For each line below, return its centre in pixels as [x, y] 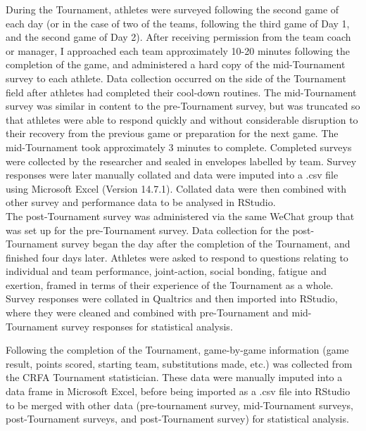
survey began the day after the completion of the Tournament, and [206, 244]
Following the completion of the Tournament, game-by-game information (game [177, 350]
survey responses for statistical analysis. [147, 326]
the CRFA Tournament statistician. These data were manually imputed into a [174, 377]
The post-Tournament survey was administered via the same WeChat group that [180, 215]
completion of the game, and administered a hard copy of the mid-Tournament [176, 64]
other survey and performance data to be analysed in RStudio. [141, 202]
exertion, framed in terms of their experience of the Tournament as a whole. [170, 284]
